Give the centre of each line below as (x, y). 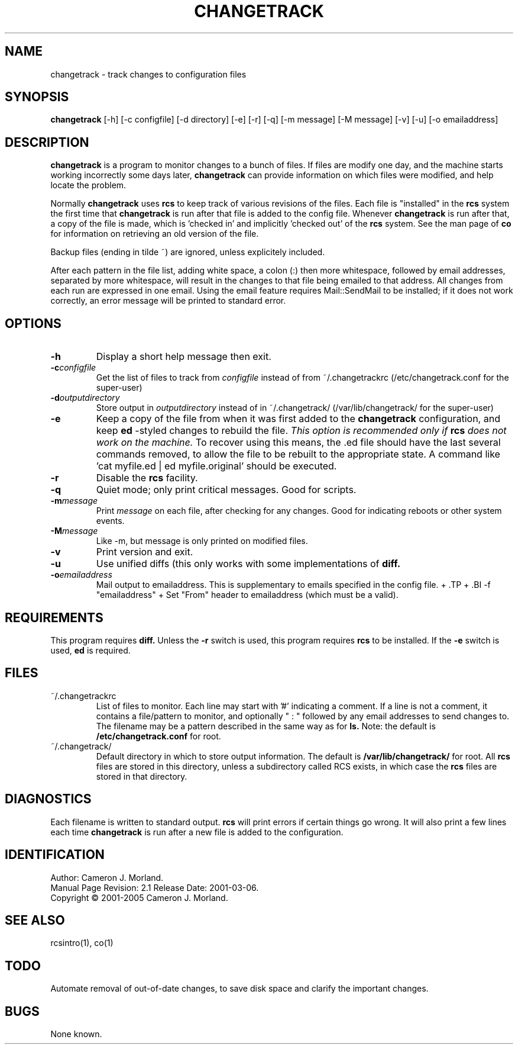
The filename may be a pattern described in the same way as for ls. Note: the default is (266, 726)
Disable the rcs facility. (147, 478)
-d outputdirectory (85, 398)
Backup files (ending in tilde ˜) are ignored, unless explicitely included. (188, 252)
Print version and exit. (145, 552)
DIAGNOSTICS (48, 799)
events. (110, 521)
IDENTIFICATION (55, 855)
